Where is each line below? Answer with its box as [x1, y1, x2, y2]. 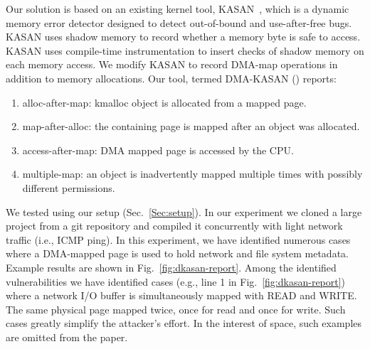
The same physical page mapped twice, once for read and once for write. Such [6, 301, 346, 316]
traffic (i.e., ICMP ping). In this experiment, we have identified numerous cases [6, 232, 351, 247]
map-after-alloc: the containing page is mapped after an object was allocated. [22, 119, 360, 134]
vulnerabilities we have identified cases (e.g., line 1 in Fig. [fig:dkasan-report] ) [6, 274, 346, 289]
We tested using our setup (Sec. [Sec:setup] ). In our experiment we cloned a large [6, 204, 362, 219]
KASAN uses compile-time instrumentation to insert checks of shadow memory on [6, 43, 364, 58]
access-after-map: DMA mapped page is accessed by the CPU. [22, 142, 294, 157]
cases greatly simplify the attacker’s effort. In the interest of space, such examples [6, 316, 362, 331]
